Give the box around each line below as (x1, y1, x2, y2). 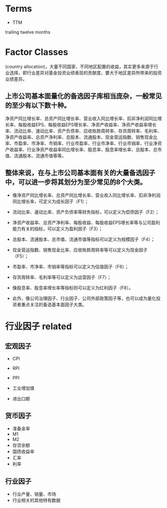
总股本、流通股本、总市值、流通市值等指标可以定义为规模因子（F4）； (12, 236, 156, 242)
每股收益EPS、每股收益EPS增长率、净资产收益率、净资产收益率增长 (18, 121, 157, 127)
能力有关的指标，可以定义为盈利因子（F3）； (12, 226, 103, 232)
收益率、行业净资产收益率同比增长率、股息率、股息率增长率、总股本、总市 (9, 146, 162, 152)
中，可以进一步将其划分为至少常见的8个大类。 (5, 178, 147, 186)
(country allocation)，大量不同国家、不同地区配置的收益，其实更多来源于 (5, 63, 154, 70)
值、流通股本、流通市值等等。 (5, 153, 66, 159)
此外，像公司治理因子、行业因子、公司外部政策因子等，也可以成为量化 (12, 295, 157, 301)
